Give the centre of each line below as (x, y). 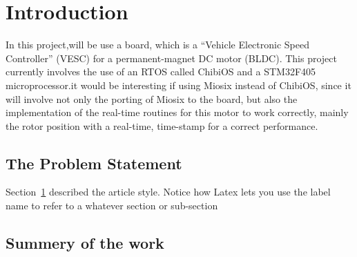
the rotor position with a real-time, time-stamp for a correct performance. (162, 125)
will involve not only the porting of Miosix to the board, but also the (152, 98)
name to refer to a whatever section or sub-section (112, 206)
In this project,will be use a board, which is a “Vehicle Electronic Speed (157, 45)
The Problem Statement (94, 163)
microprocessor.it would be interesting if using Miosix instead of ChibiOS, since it (178, 85)
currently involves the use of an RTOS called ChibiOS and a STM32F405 (161, 72)
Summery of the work (85, 243)
